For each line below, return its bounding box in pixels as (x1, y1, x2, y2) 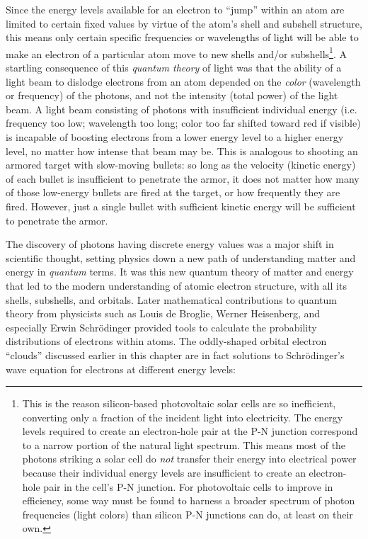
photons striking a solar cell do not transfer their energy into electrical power (22, 451, 357, 466)
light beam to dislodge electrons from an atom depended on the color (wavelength (6, 74, 361, 89)
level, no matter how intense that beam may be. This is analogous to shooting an (6, 143, 358, 158)
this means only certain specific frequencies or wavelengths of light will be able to (6, 30, 359, 45)
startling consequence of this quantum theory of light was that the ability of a (6, 60, 342, 75)
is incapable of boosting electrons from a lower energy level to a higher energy (6, 130, 344, 144)
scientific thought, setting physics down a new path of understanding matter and (6, 250, 356, 265)
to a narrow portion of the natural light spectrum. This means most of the (22, 437, 346, 452)
